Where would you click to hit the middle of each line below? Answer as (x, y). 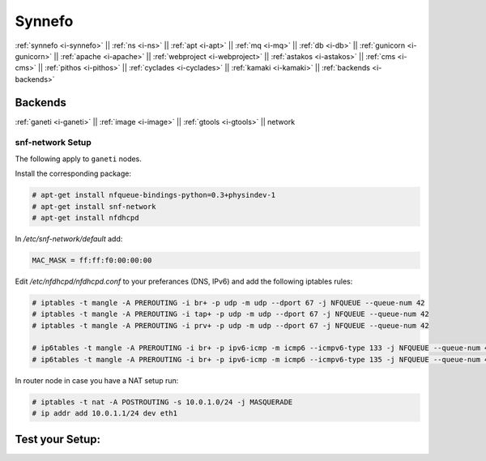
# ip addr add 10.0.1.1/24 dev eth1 (105, 414)
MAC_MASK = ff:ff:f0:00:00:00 (92, 260)
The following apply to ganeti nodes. (78, 159)
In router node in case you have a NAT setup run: (97, 380)
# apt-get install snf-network (94, 206)
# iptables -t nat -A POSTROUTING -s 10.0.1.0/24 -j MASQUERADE (162, 402)
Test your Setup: (58, 439)
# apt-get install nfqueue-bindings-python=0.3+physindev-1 (154, 195)
